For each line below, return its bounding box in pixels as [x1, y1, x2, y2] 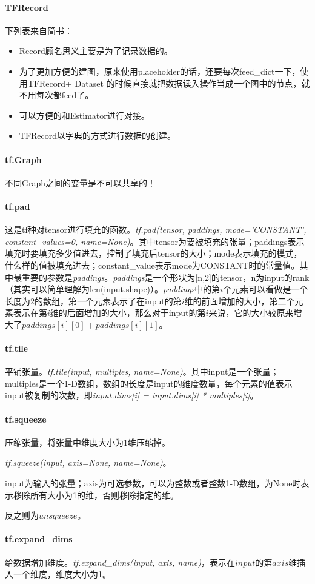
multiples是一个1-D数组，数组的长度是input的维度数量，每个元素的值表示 [5, 377, 293, 389]
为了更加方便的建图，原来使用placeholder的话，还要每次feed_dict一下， [19, 64, 300, 77]
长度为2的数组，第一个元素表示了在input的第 [5, 294, 182, 307]
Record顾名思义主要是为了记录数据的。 [19, 44, 173, 57]
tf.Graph [5, 153, 42, 166]
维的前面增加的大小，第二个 [184, 294, 295, 307]
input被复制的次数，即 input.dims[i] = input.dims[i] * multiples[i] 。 [5, 389, 259, 401]
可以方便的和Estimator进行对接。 [19, 109, 150, 121]
